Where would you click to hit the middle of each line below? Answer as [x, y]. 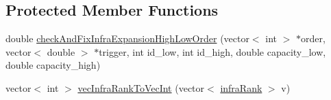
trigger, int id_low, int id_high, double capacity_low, [212, 51]
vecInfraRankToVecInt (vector [141, 87]
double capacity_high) [53, 65]
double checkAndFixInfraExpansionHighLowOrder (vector [127, 38]
